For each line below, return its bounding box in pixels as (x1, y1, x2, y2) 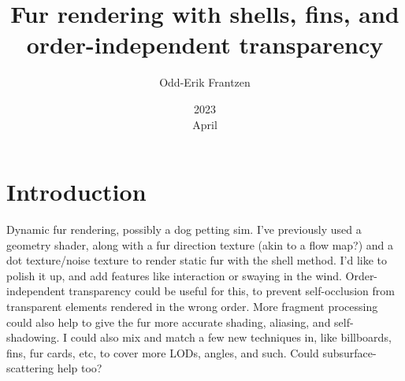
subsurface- (322, 344, 377, 361)
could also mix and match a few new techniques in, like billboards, (70, 329, 392, 346)
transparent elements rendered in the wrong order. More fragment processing (6, 298, 378, 314)
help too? (57, 360, 102, 376)
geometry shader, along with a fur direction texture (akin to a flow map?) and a (6, 236, 394, 253)
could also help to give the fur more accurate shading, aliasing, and (6, 313, 331, 330)
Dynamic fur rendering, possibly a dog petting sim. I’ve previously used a (6, 221, 362, 238)
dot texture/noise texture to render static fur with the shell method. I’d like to (6, 252, 388, 268)
